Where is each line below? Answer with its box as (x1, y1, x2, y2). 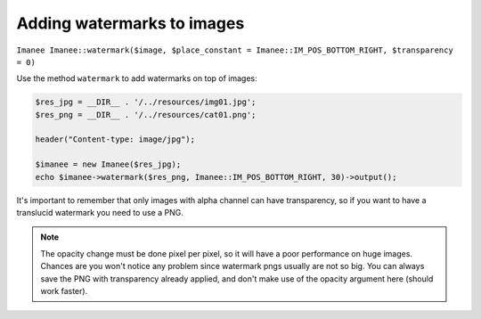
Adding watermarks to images (16, 13, 245, 33)
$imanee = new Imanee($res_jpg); (35, 159, 182, 169)
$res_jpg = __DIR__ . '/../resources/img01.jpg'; (35, 97, 257, 107)
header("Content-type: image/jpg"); (35, 135, 196, 144)
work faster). (40, 285, 88, 296)
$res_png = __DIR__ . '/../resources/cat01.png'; (35, 110, 257, 119)
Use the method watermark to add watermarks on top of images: (16, 73, 257, 84)
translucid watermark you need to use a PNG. (16, 208, 184, 218)
